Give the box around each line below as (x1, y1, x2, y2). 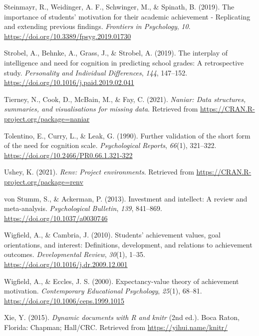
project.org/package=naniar (4, 113, 90, 123)
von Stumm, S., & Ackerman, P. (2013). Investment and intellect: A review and (4, 193, 248, 203)
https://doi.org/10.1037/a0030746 (4, 212, 108, 223)
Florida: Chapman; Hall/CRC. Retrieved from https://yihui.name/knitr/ (4, 322, 228, 332)
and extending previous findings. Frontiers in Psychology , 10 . (4, 21, 191, 31)
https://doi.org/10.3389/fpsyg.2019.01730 (4, 30, 131, 41)
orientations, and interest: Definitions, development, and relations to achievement (4, 239, 253, 249)
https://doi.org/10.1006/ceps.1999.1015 (4, 295, 124, 305)
